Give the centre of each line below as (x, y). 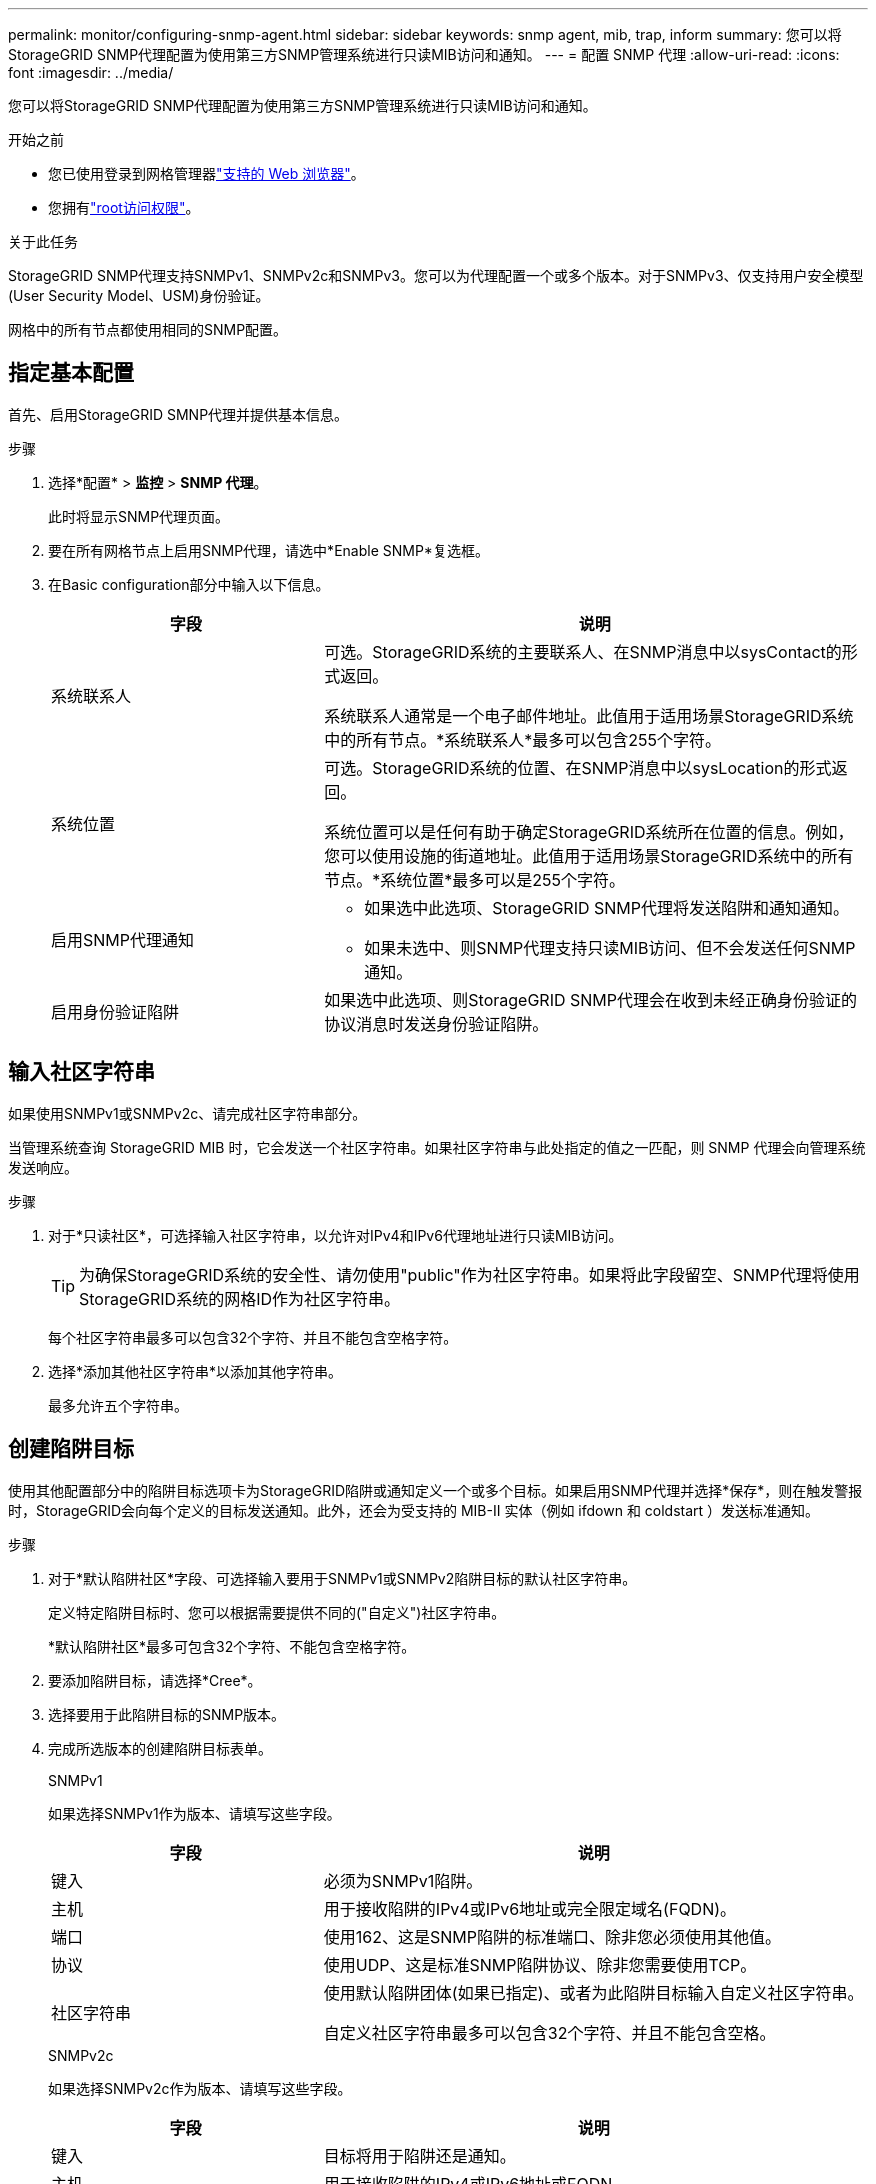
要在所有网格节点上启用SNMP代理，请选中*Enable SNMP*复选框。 (268, 550)
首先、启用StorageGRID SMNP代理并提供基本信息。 (178, 414)
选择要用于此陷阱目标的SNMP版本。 (167, 1714)
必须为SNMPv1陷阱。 (403, 1880)
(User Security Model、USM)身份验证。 (139, 295)
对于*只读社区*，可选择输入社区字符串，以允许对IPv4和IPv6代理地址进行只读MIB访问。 (335, 1235)
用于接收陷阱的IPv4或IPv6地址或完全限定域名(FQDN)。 (530, 1908)
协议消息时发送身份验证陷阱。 (436, 1023)
